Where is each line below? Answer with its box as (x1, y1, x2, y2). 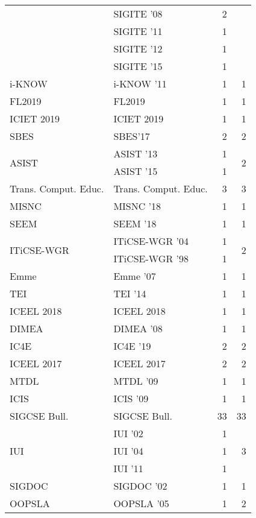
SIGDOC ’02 (113, 479, 167, 493)
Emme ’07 (113, 269, 156, 283)
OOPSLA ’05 (113, 496, 169, 510)
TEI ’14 (113, 286, 146, 300)
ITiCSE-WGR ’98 (113, 251, 189, 265)
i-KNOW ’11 (113, 77, 167, 90)
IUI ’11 (113, 461, 143, 475)
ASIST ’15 (113, 164, 158, 178)
